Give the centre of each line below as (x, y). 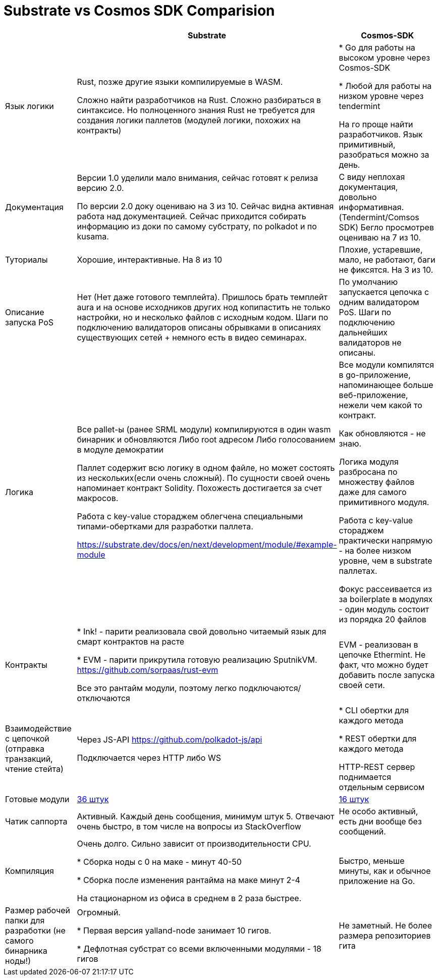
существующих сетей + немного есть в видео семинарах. (192, 337)
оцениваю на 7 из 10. (380, 237)
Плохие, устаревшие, (381, 249)
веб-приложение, (373, 395)
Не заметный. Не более (385, 925)
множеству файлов (377, 482)
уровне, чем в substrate (386, 560)
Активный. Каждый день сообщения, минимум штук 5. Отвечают (206, 816)
